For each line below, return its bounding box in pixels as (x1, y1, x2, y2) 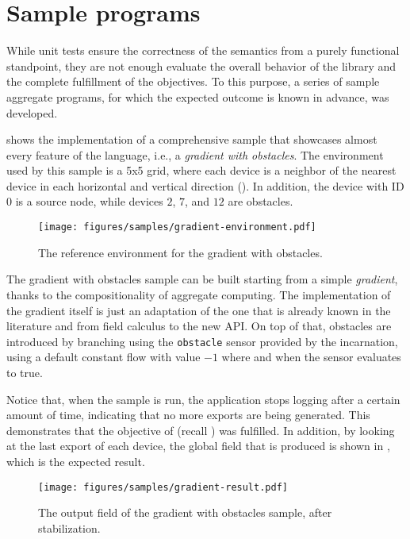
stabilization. (38, 519, 101, 536)
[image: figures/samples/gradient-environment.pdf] (38, 221, 316, 233)
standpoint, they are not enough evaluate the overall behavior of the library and (6, 57, 397, 74)
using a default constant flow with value (6, 348, 201, 365)
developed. (6, 104, 58, 121)
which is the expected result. (6, 452, 145, 469)
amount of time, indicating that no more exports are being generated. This (6, 406, 370, 423)
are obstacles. (228, 193, 293, 210)
